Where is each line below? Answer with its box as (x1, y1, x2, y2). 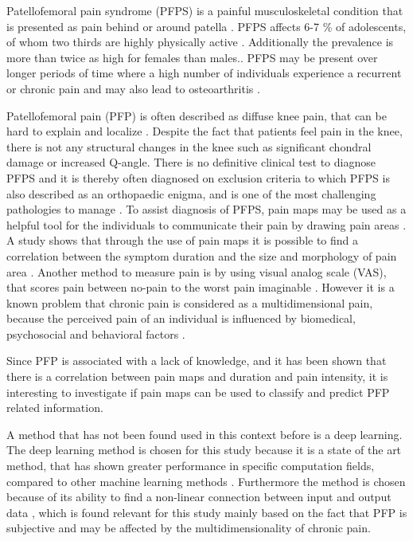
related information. (6, 399, 103, 416)
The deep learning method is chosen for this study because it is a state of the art (6, 441, 402, 458)
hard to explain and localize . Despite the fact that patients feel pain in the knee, (6, 123, 403, 139)
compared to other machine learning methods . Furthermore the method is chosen (6, 472, 406, 489)
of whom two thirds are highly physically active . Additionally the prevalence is (6, 33, 394, 50)
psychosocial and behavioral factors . (6, 325, 185, 342)
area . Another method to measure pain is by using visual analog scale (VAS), (6, 263, 387, 280)
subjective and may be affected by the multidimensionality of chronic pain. (6, 519, 371, 536)
